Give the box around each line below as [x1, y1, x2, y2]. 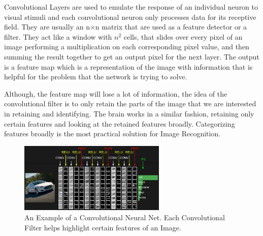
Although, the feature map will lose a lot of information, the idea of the [4, 88, 227, 99]
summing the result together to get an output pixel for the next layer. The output [4, 51, 259, 62]
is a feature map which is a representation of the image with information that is [4, 61, 253, 72]
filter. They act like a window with [4, 31, 112, 42]
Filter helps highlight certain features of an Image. [24, 222, 181, 232]
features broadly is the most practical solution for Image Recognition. [4, 128, 221, 139]
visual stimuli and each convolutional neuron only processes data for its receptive [4, 11, 256, 22]
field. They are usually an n [4, 21, 90, 32]
